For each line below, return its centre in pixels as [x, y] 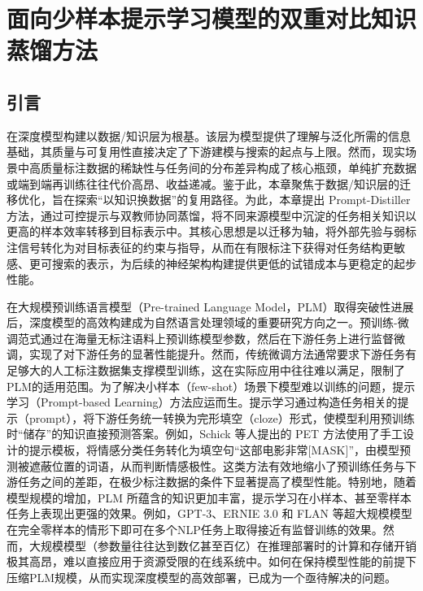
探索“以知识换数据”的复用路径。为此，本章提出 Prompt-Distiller [242, 200]
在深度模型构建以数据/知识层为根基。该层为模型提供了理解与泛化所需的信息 [209, 135]
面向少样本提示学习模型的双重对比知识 [212, 18]
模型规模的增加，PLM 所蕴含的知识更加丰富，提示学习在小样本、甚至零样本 [209, 497]
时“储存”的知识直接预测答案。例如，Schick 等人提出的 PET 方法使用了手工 [205, 434]
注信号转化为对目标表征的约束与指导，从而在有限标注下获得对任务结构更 [200, 247]
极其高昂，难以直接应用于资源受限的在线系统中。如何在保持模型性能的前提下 [211, 561]
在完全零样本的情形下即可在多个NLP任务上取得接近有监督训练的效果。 [195, 530]
